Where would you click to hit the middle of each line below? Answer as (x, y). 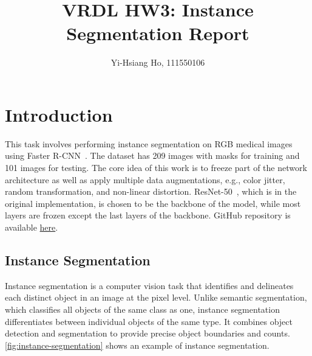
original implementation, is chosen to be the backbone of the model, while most (153, 203)
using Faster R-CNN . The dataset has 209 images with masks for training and (152, 155)
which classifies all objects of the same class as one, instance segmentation (142, 309)
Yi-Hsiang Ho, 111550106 (158, 62)
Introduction (59, 114)
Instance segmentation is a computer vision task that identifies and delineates (149, 285)
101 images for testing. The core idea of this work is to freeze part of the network (156, 168)
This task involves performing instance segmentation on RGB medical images (149, 143)
